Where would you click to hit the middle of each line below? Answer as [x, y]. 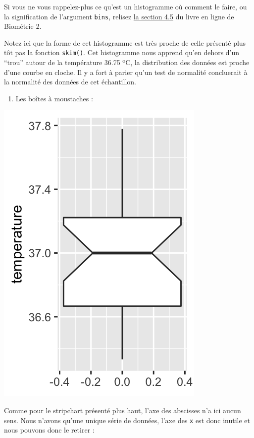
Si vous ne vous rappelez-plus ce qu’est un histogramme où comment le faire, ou [126, 6]
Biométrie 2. [23, 26]
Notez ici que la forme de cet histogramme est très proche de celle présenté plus [125, 42]
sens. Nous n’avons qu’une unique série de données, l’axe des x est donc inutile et [127, 420]
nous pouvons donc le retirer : [49, 430]
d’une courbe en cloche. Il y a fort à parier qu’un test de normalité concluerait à [126, 72]
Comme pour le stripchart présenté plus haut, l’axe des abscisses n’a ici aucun [123, 410]
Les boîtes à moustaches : [54, 98]
